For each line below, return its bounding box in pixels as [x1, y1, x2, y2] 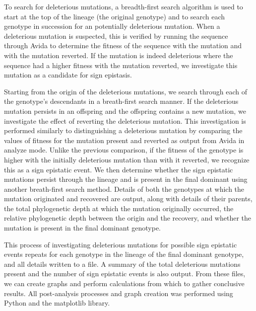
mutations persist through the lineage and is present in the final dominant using [4, 174, 248, 184]
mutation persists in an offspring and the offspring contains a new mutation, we [4, 105, 246, 116]
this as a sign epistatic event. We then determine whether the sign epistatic [4, 164, 233, 174]
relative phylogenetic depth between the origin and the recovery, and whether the [4, 213, 251, 223]
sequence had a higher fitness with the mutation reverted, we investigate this [4, 60, 238, 70]
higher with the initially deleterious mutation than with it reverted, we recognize [4, 154, 250, 164]
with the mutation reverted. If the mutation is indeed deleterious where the [4, 50, 233, 60]
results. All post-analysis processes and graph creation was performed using [4, 288, 233, 298]
